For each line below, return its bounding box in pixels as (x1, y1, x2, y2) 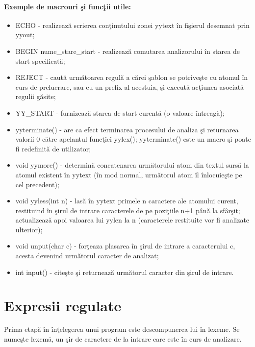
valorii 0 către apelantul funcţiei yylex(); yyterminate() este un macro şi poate (15, 134, 251, 144)
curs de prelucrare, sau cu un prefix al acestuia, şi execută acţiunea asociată (15, 81, 244, 92)
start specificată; (15, 55, 65, 66)
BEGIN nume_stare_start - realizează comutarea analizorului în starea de (15, 46, 240, 56)
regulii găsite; (15, 91, 56, 101)
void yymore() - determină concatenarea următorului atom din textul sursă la (15, 160, 249, 170)
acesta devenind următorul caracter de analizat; (15, 250, 159, 261)
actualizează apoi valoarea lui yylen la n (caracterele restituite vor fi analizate (15, 215, 250, 225)
